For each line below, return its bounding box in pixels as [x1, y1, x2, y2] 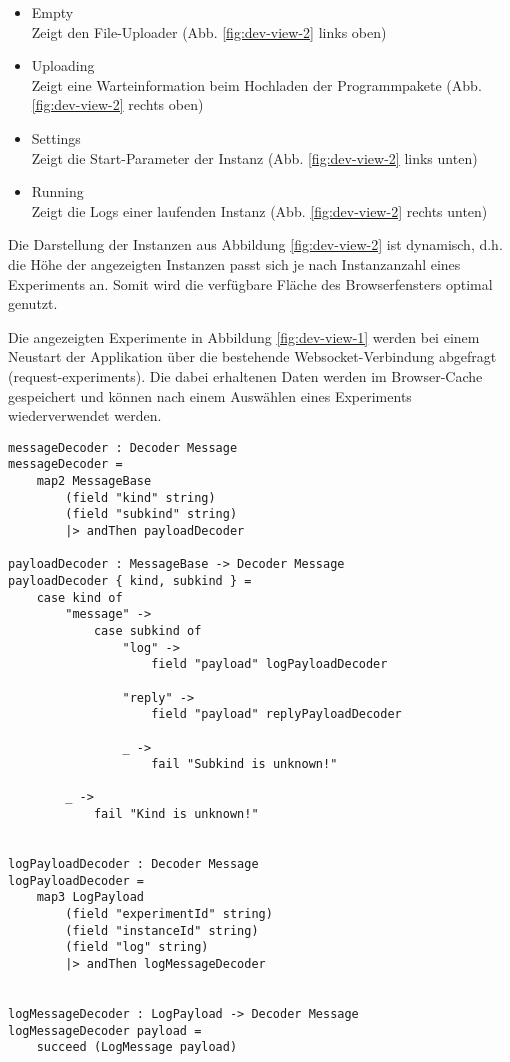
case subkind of [93, 623, 202, 638]
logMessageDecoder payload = [8, 1023, 202, 1038]
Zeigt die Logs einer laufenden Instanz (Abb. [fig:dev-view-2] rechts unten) [31, 200, 488, 221]
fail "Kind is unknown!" [93, 807, 259, 822]
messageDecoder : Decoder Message [8, 440, 238, 455]
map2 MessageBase [36, 474, 152, 488]
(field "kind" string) [65, 490, 216, 505]
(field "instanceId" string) [65, 923, 259, 938]
